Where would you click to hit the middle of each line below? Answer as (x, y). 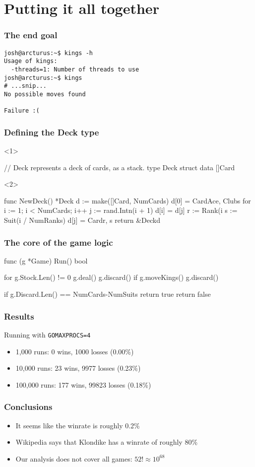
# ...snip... (25, 86)
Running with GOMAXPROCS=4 (47, 334)
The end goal (31, 35)
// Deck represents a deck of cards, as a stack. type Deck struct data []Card (119, 167)
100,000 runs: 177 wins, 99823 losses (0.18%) (83, 384)
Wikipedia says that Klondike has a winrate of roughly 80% (107, 442)
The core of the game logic (59, 242)
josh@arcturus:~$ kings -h (48, 53)
